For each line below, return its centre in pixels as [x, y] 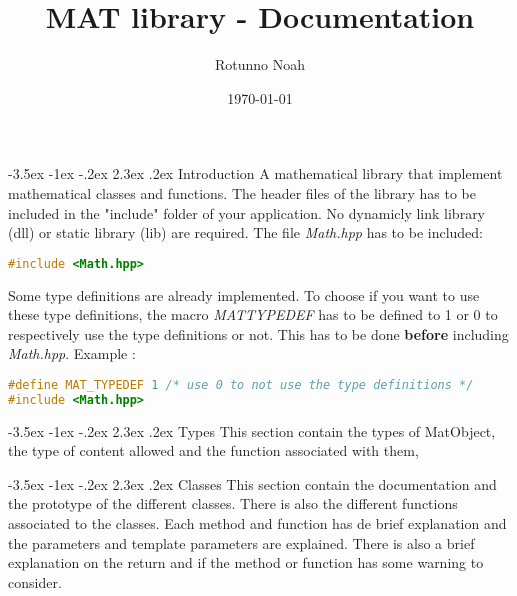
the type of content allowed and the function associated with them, [213, 450]
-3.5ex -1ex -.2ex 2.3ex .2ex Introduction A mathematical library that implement [255, 173]
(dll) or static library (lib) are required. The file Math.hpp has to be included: [245, 232]
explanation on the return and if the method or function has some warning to [246, 562]
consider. [35, 581]
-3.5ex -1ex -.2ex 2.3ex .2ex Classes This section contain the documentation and [252, 483]
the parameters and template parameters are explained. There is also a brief [241, 542]
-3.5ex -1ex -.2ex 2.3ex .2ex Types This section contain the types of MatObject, [252, 430]
